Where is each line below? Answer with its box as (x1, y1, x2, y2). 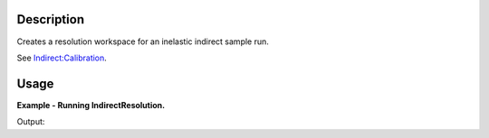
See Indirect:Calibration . (16, 52, 108, 63)
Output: (16, 116, 45, 127)
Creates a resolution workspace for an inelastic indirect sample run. (16, 36, 269, 47)
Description (16, 12, 85, 27)
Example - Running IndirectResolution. (16, 99, 166, 110)
